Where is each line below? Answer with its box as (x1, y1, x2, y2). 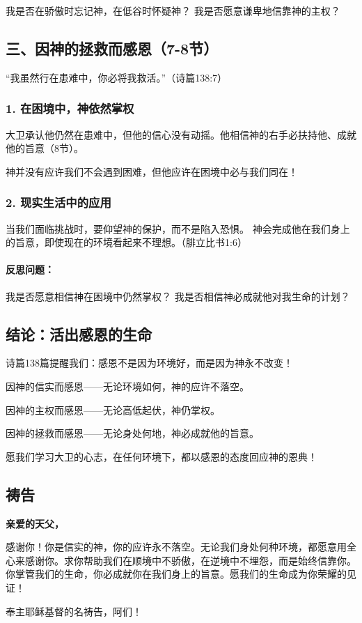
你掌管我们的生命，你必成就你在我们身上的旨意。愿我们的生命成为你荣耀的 (6, 567, 347, 581)
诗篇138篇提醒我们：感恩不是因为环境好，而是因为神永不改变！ (6, 355, 293, 370)
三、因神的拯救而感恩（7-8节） (6, 37, 219, 59)
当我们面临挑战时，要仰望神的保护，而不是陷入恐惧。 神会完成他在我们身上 (6, 221, 350, 236)
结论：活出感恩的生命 (6, 323, 152, 344)
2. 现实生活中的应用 (6, 194, 111, 211)
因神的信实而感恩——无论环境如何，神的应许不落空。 (6, 378, 249, 393)
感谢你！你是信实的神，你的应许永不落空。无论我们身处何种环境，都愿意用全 (6, 539, 356, 554)
